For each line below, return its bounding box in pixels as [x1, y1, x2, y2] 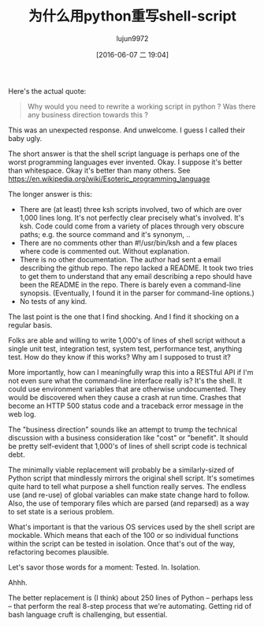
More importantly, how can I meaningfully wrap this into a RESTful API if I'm [8, 367, 254, 377]
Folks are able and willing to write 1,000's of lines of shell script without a [8, 336, 246, 345]
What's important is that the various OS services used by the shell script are [8, 521, 255, 532]
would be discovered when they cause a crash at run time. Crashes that [8, 392, 242, 402]
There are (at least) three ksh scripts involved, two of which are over [19, 204, 242, 213]
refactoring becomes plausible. [8, 547, 110, 556]
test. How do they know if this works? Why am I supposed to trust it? [8, 352, 231, 362]
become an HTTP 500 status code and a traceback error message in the [8, 401, 244, 410]
